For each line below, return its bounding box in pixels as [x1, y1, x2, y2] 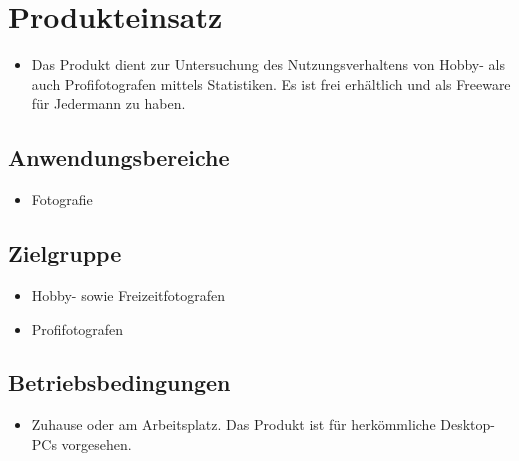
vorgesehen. [61, 433, 132, 454]
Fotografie [31, 189, 93, 210]
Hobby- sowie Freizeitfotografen [31, 284, 226, 305]
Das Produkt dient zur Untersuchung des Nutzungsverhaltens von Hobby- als [31, 54, 505, 75]
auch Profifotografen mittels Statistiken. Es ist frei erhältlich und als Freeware [31, 73, 511, 94]
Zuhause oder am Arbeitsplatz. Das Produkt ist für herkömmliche [31, 414, 436, 435]
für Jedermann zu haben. [31, 93, 186, 114]
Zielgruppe [8, 238, 122, 269]
